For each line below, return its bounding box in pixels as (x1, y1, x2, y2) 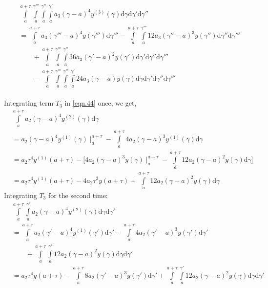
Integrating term (4, 98, 54, 108)
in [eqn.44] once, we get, (64, 98, 137, 108)
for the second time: (48, 190, 108, 200)
